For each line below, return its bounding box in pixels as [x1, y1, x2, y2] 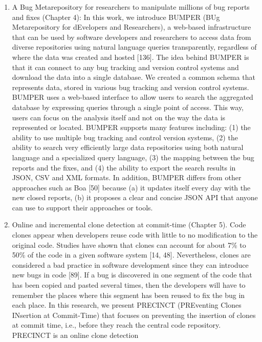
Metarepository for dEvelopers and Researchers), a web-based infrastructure [12, 22, 251, 32]
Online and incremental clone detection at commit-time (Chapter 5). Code [12, 219, 246, 230]
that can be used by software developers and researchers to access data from [12, 31, 251, 42]
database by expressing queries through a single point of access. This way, [12, 101, 244, 112]
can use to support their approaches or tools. [12, 202, 153, 212]
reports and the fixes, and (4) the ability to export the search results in [12, 162, 236, 173]
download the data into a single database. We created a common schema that [12, 72, 255, 82]
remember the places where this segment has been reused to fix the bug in [12, 289, 245, 300]
